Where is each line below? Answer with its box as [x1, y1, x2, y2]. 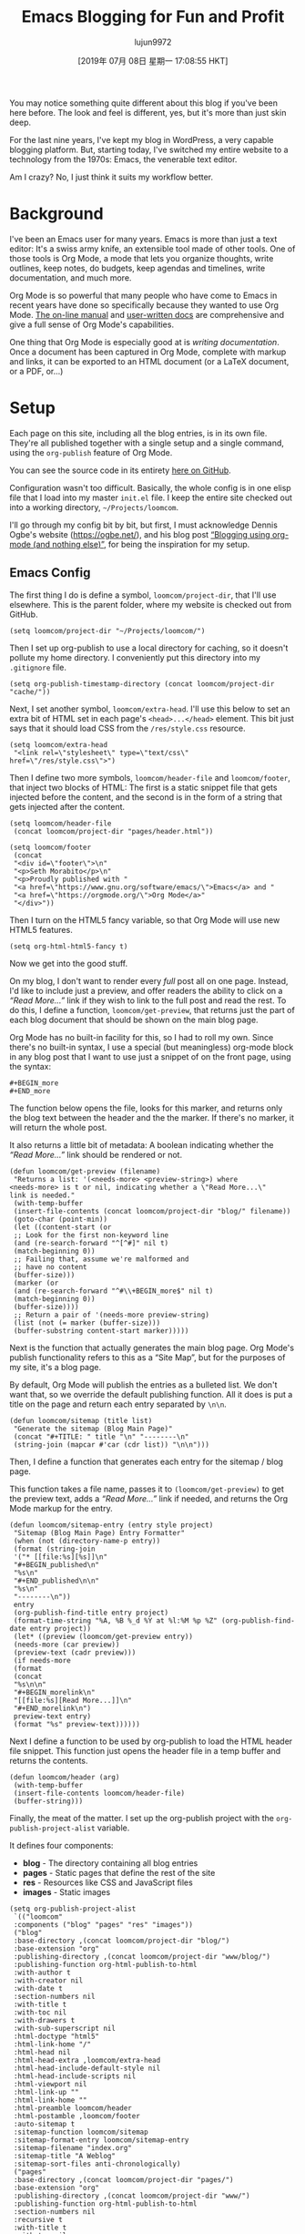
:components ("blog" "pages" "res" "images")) [13, 1920, 194, 1929]
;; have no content [13, 1262, 88, 1272]
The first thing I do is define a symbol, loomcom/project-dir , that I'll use [9, 589, 277, 600]
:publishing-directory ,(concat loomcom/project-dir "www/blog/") [13, 1952, 271, 1961]
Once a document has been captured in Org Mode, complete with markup [9, 346, 287, 357]
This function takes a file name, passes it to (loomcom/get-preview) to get [9, 1483, 285, 1494]
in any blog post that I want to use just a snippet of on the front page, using [9, 1050, 291, 1062]
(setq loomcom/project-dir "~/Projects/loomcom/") [9, 626, 206, 635]
